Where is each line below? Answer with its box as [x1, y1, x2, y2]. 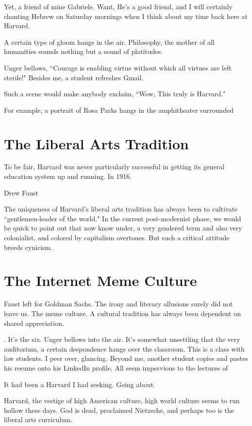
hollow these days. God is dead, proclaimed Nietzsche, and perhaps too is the [4, 405, 234, 415]
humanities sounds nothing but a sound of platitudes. [4, 46, 163, 56]
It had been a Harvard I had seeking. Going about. [4, 379, 155, 389]
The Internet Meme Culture [4, 270, 197, 290]
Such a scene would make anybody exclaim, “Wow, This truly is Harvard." [4, 89, 226, 99]
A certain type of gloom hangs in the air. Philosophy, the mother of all [4, 36, 215, 47]
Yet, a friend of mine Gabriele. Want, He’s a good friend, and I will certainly [4, 1, 233, 11]
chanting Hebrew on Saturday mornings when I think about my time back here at [4, 11, 248, 21]
